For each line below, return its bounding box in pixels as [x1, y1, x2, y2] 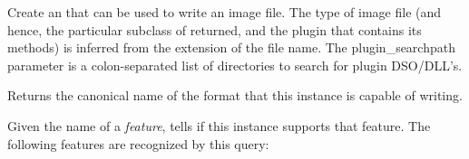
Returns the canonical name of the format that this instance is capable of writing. [7, 86, 463, 105]
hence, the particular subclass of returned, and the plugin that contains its [7, 20, 422, 39]
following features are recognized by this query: [7, 134, 269, 153]
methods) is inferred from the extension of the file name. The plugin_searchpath [7, 38, 455, 57]
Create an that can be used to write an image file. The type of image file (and [7, 3, 442, 21]
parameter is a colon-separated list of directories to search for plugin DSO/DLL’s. [7, 55, 463, 74]
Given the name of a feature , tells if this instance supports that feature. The [7, 116, 431, 135]
